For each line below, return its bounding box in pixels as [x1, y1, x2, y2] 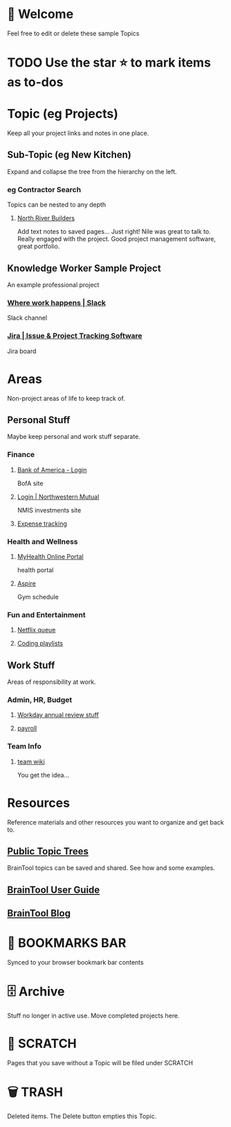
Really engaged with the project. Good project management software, [17, 235, 216, 243]
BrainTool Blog [7, 908, 71, 920]
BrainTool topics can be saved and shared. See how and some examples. [7, 863, 216, 872]
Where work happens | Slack [7, 298, 106, 307]
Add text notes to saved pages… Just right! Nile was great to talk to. [17, 227, 211, 236]
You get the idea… [17, 771, 70, 779]
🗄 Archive [7, 984, 65, 999]
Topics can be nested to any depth [7, 200, 107, 209]
